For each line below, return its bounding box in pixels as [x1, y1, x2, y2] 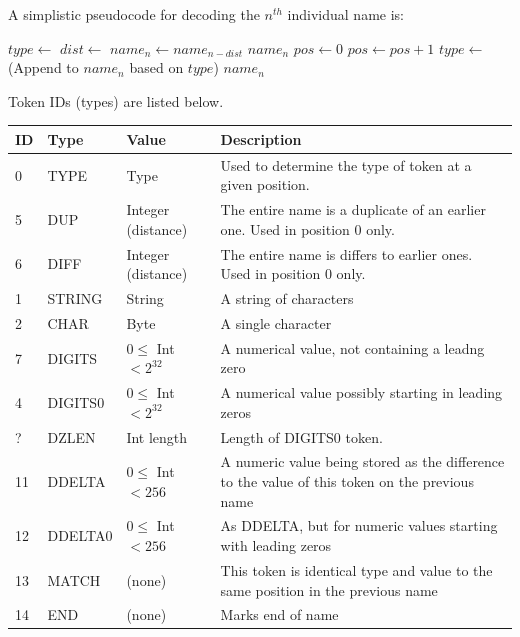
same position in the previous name [220, 579, 438, 600]
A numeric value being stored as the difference [220, 451, 505, 472]
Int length [126, 426, 188, 447]
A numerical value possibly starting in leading [220, 382, 503, 403]
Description [220, 128, 302, 149]
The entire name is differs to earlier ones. [220, 243, 473, 264]
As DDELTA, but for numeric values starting [220, 515, 498, 536]
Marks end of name [220, 604, 339, 625]
